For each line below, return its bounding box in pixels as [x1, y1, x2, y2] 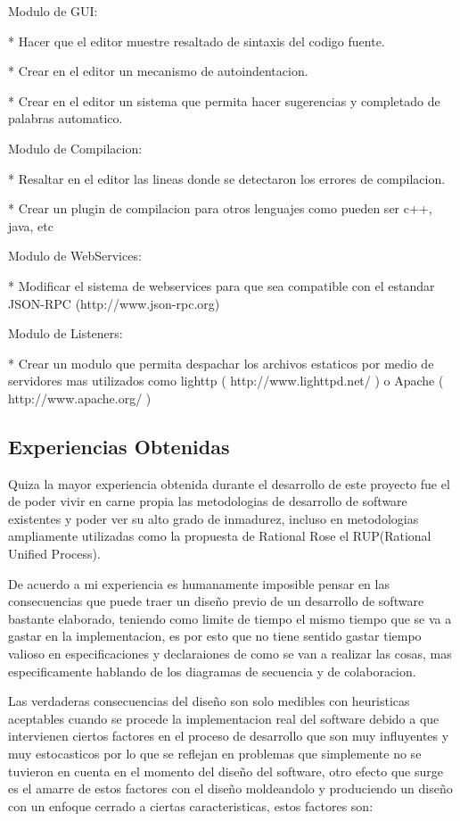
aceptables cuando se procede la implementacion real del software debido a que [8, 709, 439, 727]
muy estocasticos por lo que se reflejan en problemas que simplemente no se [8, 744, 422, 763]
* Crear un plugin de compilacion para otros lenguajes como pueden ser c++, [8, 199, 432, 218]
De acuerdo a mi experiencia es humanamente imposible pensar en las [8, 574, 390, 593]
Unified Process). [8, 544, 101, 563]
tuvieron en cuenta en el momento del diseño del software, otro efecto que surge [8, 761, 443, 780]
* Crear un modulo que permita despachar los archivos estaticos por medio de [8, 353, 434, 372]
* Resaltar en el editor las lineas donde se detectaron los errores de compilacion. [8, 169, 446, 187]
